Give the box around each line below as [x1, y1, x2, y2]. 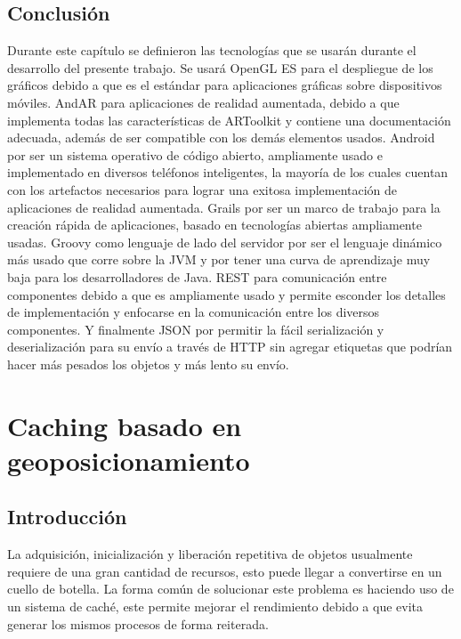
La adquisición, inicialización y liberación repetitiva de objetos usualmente [7, 545, 413, 563]
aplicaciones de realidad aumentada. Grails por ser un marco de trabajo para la [7, 198, 441, 216]
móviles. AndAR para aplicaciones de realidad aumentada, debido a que [7, 93, 400, 111]
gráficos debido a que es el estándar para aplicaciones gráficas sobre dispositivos [7, 76, 442, 94]
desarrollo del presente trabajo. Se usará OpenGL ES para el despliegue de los [7, 58, 433, 77]
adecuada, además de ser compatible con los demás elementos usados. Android [7, 128, 435, 147]
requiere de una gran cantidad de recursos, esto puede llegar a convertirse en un [7, 562, 442, 580]
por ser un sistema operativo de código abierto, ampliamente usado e [7, 145, 384, 164]
